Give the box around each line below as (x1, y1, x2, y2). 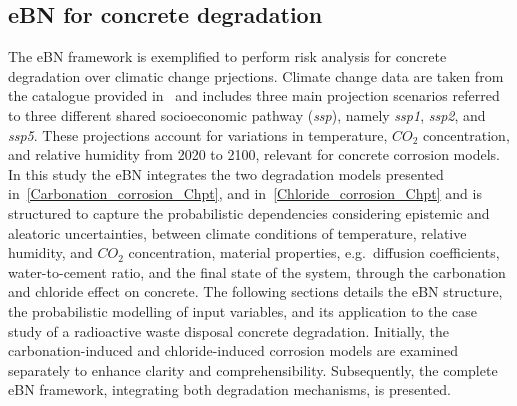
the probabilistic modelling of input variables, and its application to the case (8, 300, 478, 321)
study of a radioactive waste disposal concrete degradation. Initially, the (8, 320, 450, 341)
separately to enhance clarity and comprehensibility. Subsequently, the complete (8, 359, 498, 380)
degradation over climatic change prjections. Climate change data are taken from (8, 65, 504, 86)
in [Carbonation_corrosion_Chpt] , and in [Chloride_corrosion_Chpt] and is (8, 183, 482, 204)
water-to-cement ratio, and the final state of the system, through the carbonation (8, 261, 506, 282)
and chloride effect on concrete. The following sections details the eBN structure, (8, 281, 503, 302)
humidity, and (8, 242, 93, 263)
